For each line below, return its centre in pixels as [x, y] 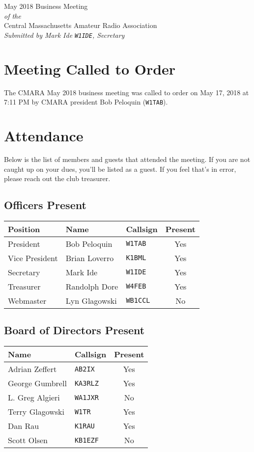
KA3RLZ [86, 383]
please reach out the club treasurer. [57, 178]
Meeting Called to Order [90, 68]
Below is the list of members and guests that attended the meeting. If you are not [127, 159]
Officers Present [45, 205]
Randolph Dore [92, 286]
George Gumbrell [37, 383]
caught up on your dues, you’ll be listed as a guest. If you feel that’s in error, [120, 169]
